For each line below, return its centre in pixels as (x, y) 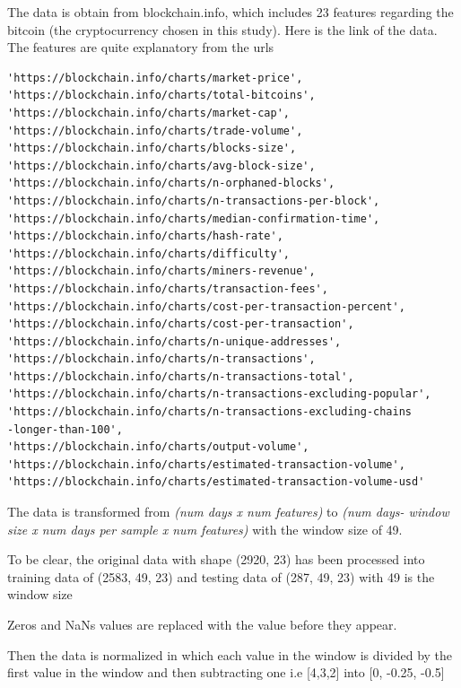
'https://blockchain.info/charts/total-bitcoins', (161, 96)
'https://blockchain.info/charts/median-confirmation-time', (194, 218)
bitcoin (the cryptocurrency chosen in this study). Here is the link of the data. (222, 29)
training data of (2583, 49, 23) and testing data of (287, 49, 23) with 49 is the (221, 576)
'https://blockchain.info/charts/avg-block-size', (161, 165)
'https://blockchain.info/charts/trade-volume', (155, 131)
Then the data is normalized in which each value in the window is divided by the (230, 654)
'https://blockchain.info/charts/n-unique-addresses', (174, 341)
